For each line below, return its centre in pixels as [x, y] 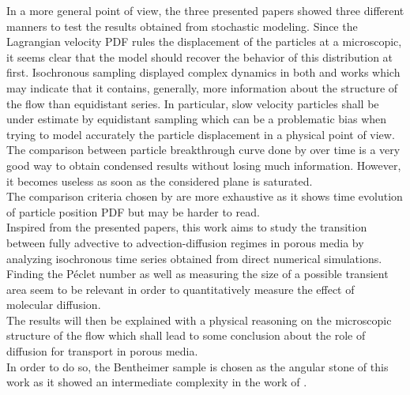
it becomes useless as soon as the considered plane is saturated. [160, 181]
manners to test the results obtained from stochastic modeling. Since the [182, 26]
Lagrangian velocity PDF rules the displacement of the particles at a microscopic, [204, 41]
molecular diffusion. [54, 305]
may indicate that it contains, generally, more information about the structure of [202, 87]
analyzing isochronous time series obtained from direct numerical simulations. [194, 258]
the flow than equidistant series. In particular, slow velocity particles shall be [193, 103]
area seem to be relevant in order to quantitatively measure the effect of [181, 289]
